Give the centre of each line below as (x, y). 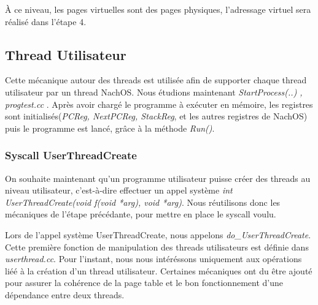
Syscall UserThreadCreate (71, 155)
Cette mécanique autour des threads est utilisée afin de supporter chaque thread (156, 80)
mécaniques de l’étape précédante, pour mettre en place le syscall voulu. (141, 214)
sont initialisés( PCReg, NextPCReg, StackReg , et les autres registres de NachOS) (156, 116)
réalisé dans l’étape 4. (46, 21)
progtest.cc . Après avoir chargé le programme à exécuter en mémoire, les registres (159, 104)
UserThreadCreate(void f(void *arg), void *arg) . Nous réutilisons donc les (143, 202)
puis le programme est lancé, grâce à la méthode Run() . (110, 128)
